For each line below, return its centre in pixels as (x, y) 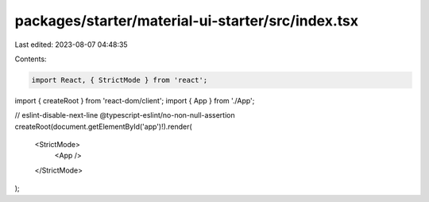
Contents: (31, 59)
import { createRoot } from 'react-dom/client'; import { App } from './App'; (135, 100)
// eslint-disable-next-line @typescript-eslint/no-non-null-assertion (125, 115)
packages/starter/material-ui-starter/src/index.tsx (187, 21)
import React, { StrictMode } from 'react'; (120, 80)
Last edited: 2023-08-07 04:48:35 (71, 45)
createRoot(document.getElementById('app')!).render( (103, 126)
